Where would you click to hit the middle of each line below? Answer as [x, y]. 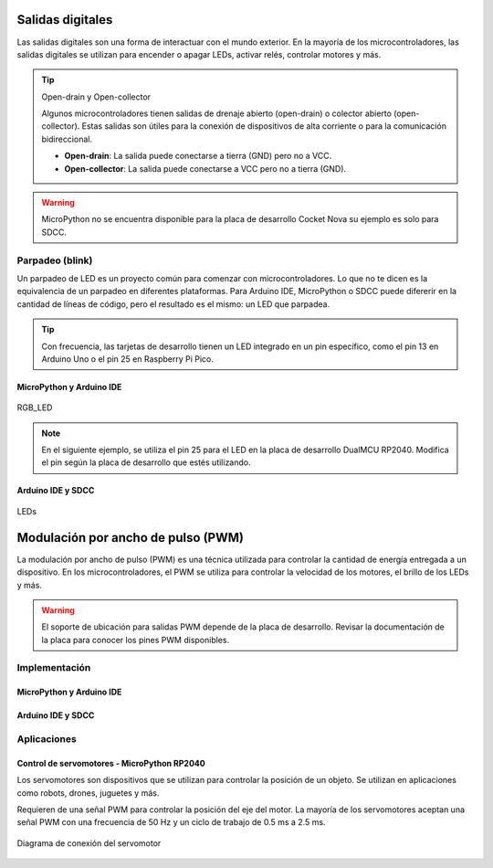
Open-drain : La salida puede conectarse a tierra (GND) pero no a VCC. [198, 156]
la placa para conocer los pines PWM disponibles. [136, 640]
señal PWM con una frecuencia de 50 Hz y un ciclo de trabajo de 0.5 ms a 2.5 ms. [171, 822]
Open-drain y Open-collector [96, 97]
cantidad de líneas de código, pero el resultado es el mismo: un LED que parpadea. [173, 304]
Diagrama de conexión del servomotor [89, 843]
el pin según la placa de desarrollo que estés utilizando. [146, 462]
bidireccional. [67, 139]
